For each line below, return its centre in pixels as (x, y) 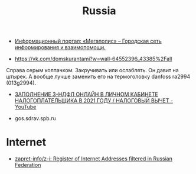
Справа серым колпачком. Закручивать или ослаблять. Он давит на (92, 70)
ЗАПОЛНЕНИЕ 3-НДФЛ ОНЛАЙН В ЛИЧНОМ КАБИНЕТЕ (86, 94)
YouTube (25, 107)
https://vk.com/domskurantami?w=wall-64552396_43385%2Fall (93, 59)
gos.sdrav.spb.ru (35, 118)
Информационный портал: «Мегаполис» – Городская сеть (88, 41)
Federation (28, 165)
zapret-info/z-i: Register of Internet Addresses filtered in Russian (93, 159)
